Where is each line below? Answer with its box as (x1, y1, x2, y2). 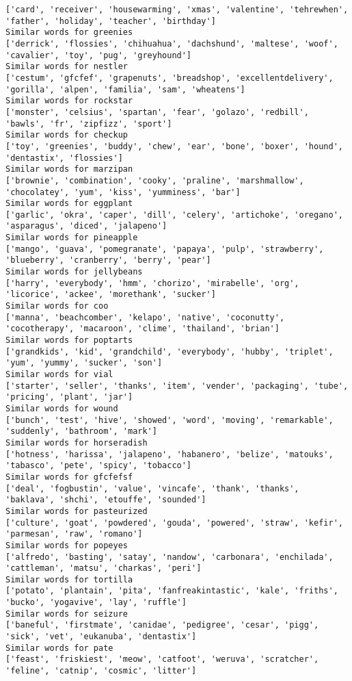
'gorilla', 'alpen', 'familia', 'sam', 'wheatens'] (5, 84, 245, 94)
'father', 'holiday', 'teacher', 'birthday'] (5, 16, 216, 26)
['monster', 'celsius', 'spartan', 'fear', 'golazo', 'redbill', (5, 107, 309, 117)
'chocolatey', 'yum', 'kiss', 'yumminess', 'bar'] (5, 187, 241, 197)
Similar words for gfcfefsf (5, 472, 133, 482)
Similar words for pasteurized (5, 506, 148, 516)
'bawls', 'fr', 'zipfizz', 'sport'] (5, 118, 172, 129)
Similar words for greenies (5, 27, 133, 38)
